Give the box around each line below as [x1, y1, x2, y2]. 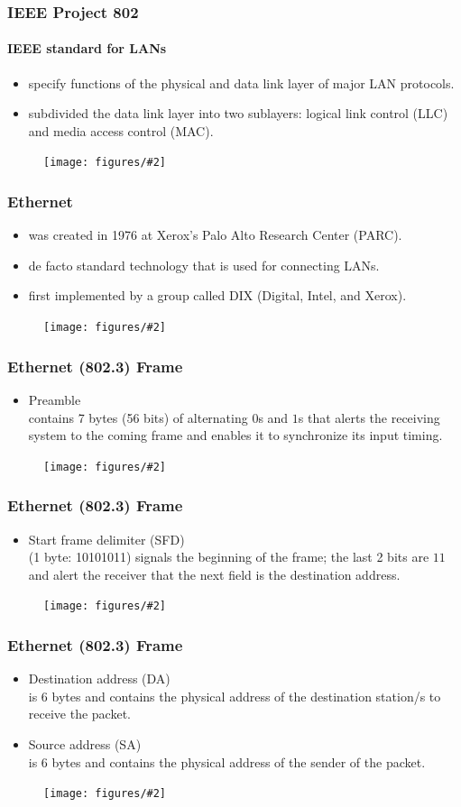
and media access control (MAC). [28, 121, 214, 140]
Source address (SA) [28, 735, 142, 754]
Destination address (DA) [28, 669, 171, 688]
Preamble [28, 390, 81, 408]
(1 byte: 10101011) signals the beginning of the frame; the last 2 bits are [28, 547, 429, 566]
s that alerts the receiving [298, 408, 440, 426]
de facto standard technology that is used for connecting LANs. [28, 255, 380, 274]
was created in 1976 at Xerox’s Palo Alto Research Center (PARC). [28, 225, 402, 244]
